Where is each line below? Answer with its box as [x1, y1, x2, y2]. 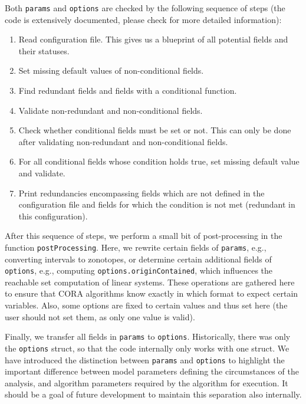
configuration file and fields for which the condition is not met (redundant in [18, 198, 295, 211]
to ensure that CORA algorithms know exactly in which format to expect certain [5, 287, 298, 300]
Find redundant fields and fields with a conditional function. [18, 84, 237, 97]
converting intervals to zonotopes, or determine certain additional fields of [5, 252, 272, 265]
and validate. [18, 167, 65, 179]
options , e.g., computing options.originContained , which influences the [5, 264, 273, 277]
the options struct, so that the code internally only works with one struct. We [5, 341, 289, 354]
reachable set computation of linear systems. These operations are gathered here [5, 275, 295, 288]
